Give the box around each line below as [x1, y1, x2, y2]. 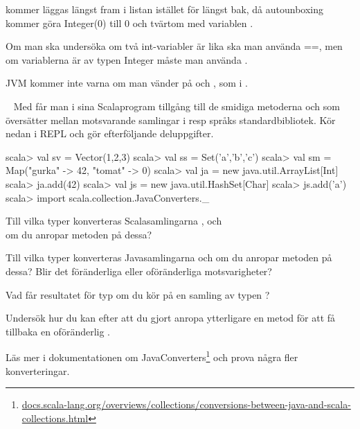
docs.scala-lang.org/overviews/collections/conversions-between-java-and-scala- [21, 397, 351, 412]
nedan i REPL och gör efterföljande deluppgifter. [6, 126, 214, 141]
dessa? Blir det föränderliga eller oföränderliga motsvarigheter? [6, 263, 272, 278]
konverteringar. [6, 363, 70, 378]
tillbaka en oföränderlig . [6, 324, 111, 338]
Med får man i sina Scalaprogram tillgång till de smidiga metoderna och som [13, 98, 340, 113]
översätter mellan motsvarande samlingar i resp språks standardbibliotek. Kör [6, 112, 336, 127]
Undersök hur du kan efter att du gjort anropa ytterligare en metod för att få [6, 310, 336, 325]
